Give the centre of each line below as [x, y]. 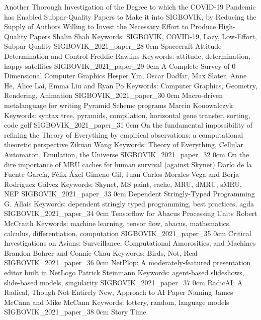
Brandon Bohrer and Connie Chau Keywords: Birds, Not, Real [101, 252]
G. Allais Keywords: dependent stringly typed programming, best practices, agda [129, 203]
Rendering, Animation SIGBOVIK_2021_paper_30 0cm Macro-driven [114, 95]
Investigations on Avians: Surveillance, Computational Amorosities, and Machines [130, 243]
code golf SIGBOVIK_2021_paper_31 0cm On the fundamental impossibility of [128, 125]
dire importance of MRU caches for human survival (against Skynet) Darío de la [128, 164]
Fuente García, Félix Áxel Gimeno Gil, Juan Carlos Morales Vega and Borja [122, 174]
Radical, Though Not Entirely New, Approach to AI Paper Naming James [119, 292]
